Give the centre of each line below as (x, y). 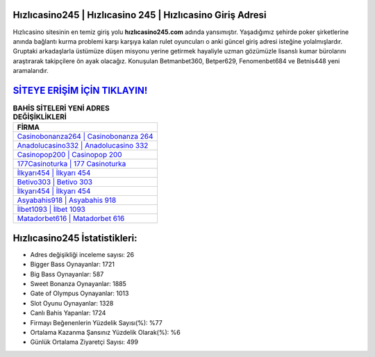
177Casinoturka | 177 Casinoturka (72, 164)
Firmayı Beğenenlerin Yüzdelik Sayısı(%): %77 (96, 322)
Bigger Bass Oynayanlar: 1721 (72, 265)
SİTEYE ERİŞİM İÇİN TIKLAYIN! (80, 90)
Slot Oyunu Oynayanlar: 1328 (72, 303)
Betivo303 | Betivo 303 (55, 182)
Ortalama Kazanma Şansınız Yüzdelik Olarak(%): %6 (105, 332)
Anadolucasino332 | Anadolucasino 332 (83, 146)
